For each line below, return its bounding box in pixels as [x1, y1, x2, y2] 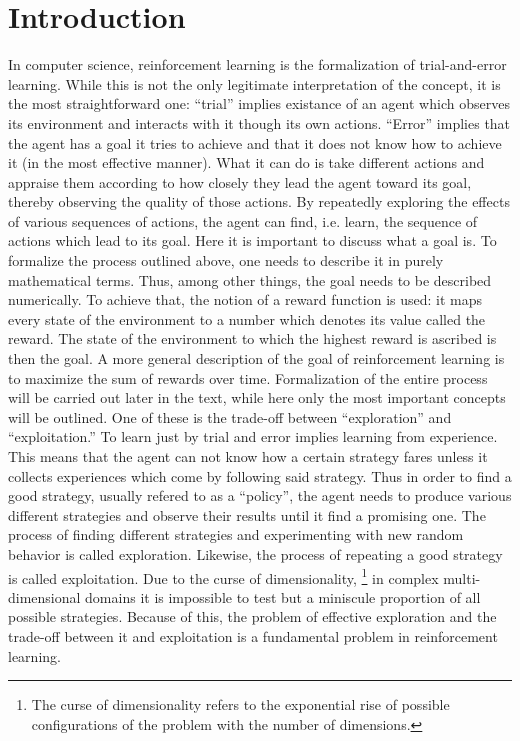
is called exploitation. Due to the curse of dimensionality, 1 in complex [8, 564, 439, 588]
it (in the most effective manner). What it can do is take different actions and [8, 152, 485, 173]
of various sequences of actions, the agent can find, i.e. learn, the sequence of [8, 210, 478, 231]
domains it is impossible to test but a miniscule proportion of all [85, 586, 481, 607]
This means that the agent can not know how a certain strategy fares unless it [8, 446, 488, 466]
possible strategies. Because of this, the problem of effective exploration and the [8, 606, 497, 627]
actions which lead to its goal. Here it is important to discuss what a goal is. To [8, 230, 497, 251]
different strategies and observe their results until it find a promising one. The [8, 504, 486, 525]
